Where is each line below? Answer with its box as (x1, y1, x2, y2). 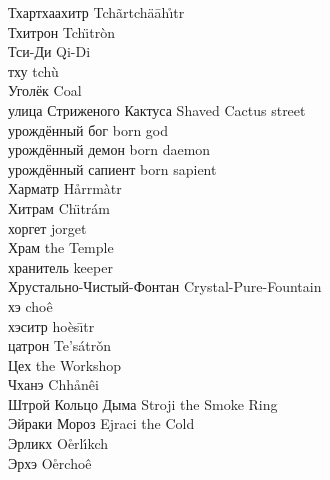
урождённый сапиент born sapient (8, 158, 217, 179)
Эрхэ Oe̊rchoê (8, 452, 92, 473)
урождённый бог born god (8, 119, 169, 140)
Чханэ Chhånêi (8, 374, 99, 395)
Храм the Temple (8, 237, 114, 258)
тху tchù (8, 60, 59, 81)
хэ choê (8, 295, 53, 316)
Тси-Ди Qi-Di (8, 41, 91, 62)
